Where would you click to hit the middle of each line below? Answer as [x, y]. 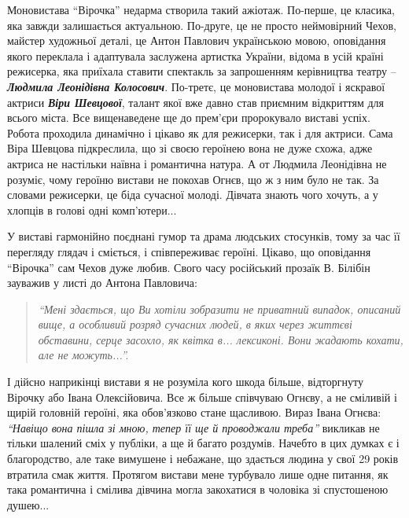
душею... [28, 504]
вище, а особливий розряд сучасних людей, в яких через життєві [195, 324]
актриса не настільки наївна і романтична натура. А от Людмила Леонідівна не [197, 163]
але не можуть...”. [83, 355]
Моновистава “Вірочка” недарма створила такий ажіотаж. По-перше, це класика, [201, 9]
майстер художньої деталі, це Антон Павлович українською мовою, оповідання [197, 40]
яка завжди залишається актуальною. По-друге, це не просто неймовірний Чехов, [202, 25]
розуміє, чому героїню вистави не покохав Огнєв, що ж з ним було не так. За [193, 179]
